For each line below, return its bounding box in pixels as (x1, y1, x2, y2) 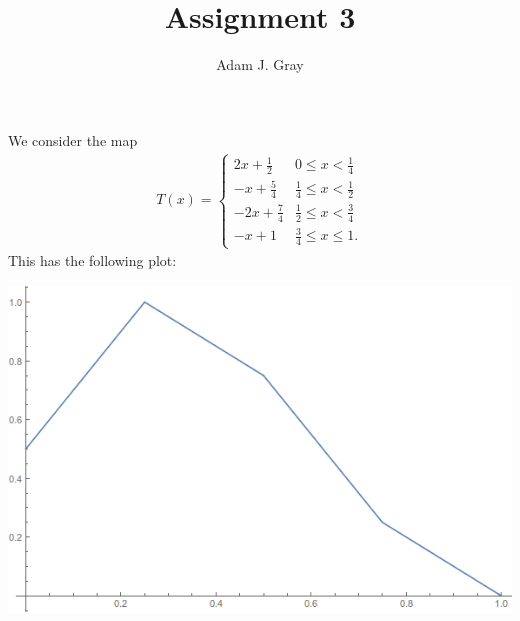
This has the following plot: (8, 250, 177, 271)
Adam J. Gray (216, 54, 304, 75)
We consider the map (8, 129, 138, 150)
